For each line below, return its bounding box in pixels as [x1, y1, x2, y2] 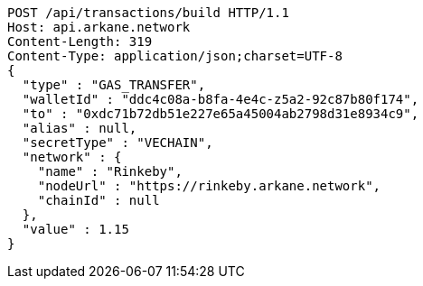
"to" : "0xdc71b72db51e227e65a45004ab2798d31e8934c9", [22, 106, 419, 121]
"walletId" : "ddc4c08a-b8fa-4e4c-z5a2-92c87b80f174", [22, 92, 419, 106]
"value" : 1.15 [22, 222, 129, 236]
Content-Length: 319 [7, 34, 153, 49]
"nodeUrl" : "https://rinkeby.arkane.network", [37, 179, 381, 193]
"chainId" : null [37, 193, 160, 208]
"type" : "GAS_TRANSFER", [22, 78, 206, 92]
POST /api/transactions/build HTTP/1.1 [7, 5, 289, 20]
